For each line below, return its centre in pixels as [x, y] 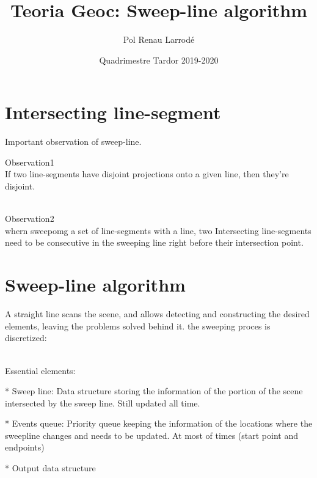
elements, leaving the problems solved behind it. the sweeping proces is [138, 325]
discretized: [26, 338]
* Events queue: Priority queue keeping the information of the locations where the [159, 423]
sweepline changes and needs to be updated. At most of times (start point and [151, 435]
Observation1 [30, 162]
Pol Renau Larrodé [159, 39]
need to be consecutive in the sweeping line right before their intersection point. [154, 242]
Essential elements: [40, 370]
